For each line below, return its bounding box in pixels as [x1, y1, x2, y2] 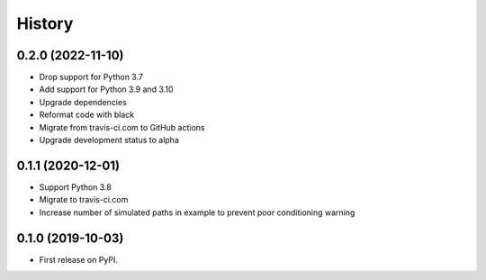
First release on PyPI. [39, 254, 119, 265]
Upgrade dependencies [39, 96, 128, 107]
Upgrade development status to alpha [39, 135, 179, 146]
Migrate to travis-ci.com [39, 194, 129, 205]
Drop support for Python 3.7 [39, 72, 144, 83]
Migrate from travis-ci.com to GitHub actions [39, 122, 205, 132]
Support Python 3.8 [39, 181, 112, 193]
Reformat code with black [39, 109, 135, 121]
